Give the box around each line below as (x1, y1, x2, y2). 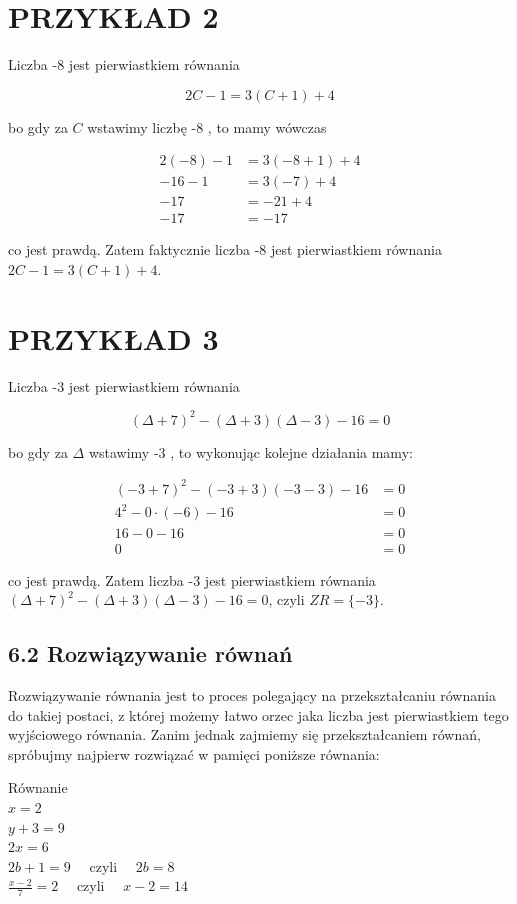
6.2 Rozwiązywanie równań (8, 638, 293, 669)
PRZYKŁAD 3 (8, 317, 219, 358)
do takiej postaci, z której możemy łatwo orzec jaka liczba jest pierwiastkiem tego (8, 704, 509, 725)
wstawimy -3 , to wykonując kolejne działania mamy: (88, 441, 413, 462)
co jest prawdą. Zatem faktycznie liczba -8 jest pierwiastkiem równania (8, 239, 442, 260)
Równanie (8, 777, 68, 798)
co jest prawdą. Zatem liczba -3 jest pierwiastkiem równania (8, 569, 376, 590)
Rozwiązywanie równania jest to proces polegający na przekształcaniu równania (8, 684, 496, 705)
